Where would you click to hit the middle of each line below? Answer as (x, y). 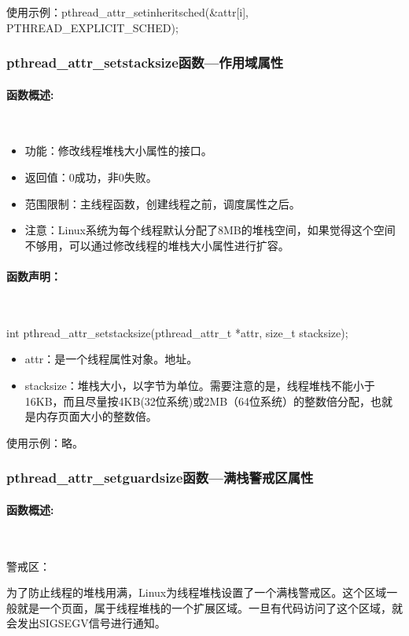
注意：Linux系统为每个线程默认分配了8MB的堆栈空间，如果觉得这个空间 (210, 230)
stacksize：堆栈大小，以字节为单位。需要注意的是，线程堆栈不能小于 (200, 385)
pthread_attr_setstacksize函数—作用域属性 (145, 62)
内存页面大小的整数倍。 (96, 416)
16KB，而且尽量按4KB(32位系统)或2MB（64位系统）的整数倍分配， (198, 401)
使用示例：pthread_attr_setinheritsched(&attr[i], (127, 12)
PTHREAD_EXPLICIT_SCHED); (92, 27)
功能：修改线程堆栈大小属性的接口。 (118, 151)
